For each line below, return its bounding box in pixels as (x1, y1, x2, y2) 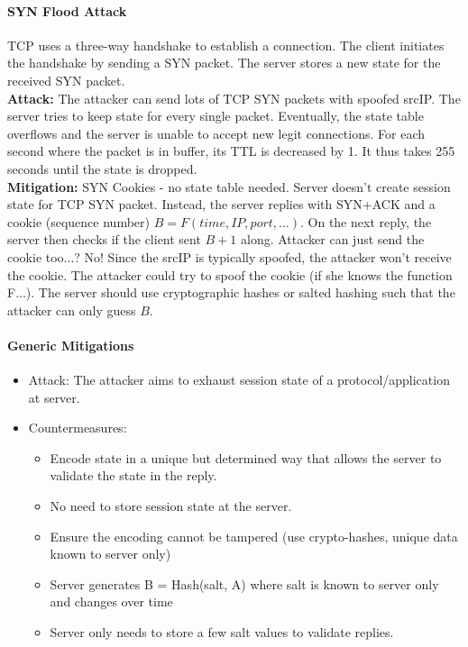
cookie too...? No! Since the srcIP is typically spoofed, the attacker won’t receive (7, 247, 452, 266)
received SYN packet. (7, 70, 125, 89)
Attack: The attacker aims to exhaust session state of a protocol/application (28, 370, 450, 389)
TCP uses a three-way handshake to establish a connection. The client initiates (7, 35, 445, 54)
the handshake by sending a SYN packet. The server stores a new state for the (7, 53, 441, 72)
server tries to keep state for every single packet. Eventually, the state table (7, 106, 424, 125)
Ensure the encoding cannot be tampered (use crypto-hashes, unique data (50, 526, 458, 545)
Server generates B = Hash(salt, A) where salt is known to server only (50, 574, 439, 593)
